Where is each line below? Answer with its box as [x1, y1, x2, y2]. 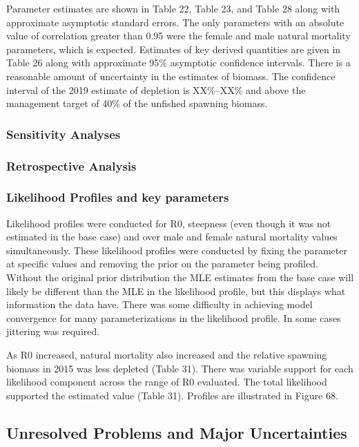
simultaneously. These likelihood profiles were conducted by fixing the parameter [6, 242, 347, 257]
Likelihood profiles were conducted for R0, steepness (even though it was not [6, 216, 331, 230]
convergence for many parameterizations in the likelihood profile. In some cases [6, 310, 341, 325]
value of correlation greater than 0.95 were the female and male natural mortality [6, 28, 351, 43]
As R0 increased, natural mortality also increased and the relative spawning [6, 348, 327, 361]
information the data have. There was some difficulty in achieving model [6, 297, 313, 312]
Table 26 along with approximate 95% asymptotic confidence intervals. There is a [6, 55, 351, 70]
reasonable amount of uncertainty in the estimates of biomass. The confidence [6, 68, 336, 83]
